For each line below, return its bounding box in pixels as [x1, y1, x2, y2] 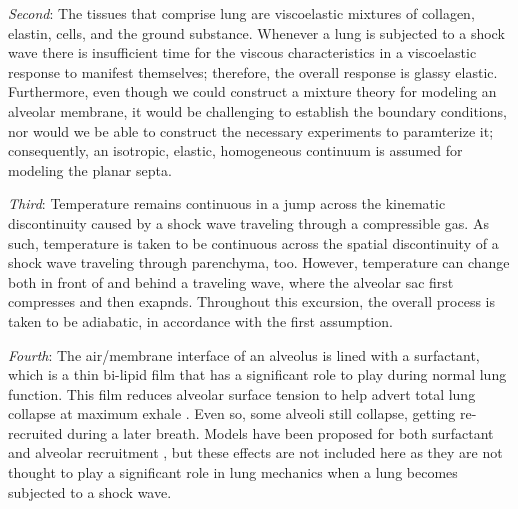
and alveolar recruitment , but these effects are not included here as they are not [8, 442, 503, 463]
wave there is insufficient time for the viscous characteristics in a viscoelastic [8, 42, 477, 63]
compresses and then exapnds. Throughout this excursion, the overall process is [8, 291, 495, 312]
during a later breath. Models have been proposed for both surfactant [67, 422, 494, 443]
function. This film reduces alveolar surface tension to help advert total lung [8, 383, 476, 404]
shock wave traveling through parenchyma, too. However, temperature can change [8, 252, 510, 273]
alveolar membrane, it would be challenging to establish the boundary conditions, [8, 100, 507, 121]
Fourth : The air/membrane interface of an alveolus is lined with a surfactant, [8, 344, 480, 365]
